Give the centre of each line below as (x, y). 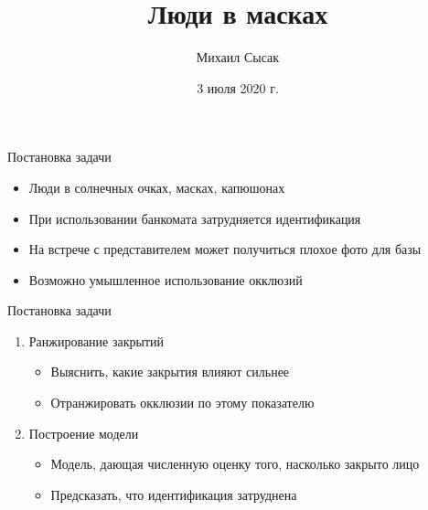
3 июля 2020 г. (238, 87)
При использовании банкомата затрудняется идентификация (195, 218)
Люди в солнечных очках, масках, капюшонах (157, 187)
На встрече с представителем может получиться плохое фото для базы (225, 249)
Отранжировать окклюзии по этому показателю (182, 403)
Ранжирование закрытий (96, 340)
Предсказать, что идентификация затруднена (174, 494)
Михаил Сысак (238, 57)
